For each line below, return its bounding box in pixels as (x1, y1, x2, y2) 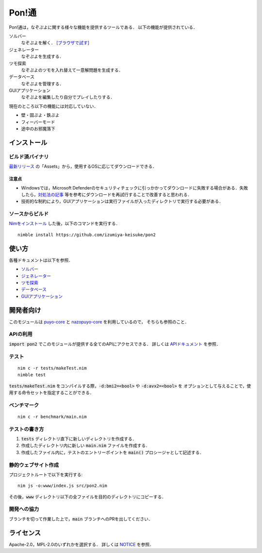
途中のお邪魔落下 (21, 126, 55, 132)
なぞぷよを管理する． (21, 81, 64, 86)
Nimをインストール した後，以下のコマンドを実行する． (9, 221, 120, 226)
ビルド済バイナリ (9, 153, 49, 160)
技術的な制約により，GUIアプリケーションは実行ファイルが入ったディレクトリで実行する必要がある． (21, 198, 224, 204)
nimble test (17, 372, 46, 378)
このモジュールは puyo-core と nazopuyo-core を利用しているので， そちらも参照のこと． (9, 319, 189, 325)
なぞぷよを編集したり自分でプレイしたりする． (21, 94, 115, 100)
